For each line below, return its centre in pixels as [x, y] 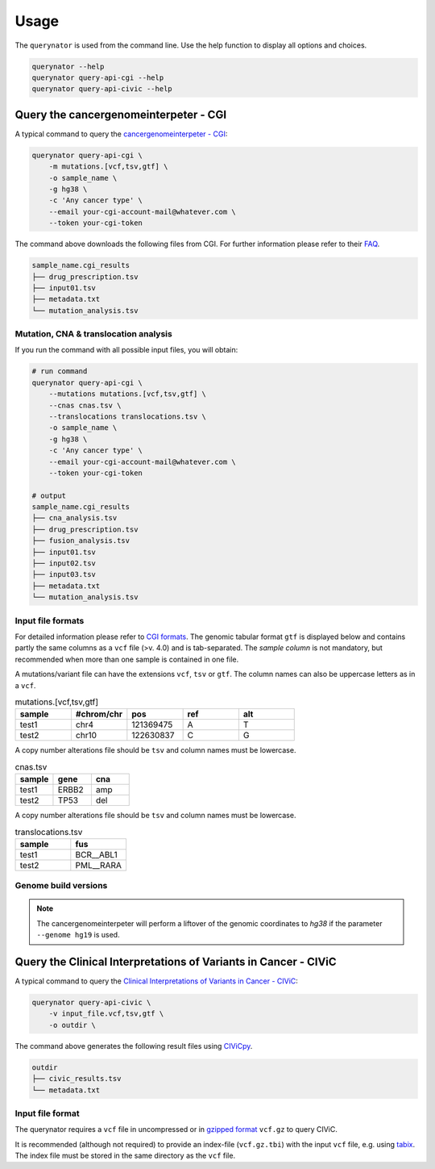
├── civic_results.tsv [77, 1079]
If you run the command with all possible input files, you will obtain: [126, 350]
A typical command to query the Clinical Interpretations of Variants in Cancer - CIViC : [156, 981]
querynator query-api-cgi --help [98, 77]
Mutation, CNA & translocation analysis [93, 334]
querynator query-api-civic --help [102, 89]
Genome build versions [61, 886]
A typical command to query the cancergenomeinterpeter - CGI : [121, 134]
